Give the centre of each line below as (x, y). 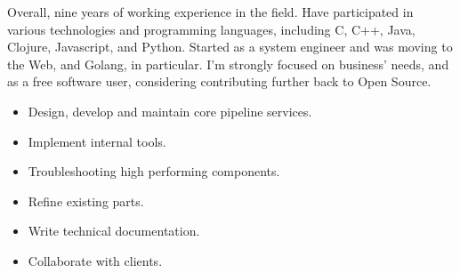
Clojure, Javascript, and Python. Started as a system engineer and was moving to (230, 47)
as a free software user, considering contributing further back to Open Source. (219, 81)
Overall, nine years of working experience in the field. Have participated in (210, 12)
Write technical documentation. (114, 231)
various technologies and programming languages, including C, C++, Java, (211, 29)
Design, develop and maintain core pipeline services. (170, 111)
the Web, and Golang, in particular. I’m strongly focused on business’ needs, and (228, 64)
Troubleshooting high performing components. (154, 171)
